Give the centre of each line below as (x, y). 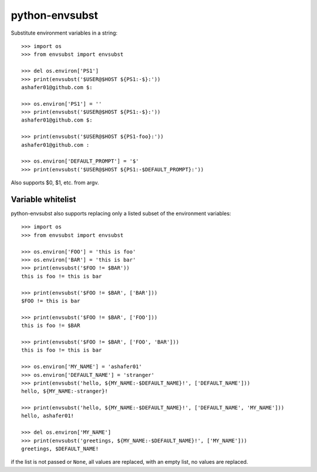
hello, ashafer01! (48, 416)
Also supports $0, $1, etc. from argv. (55, 183)
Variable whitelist (43, 199)
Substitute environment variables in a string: (64, 33)
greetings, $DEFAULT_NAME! (60, 449)
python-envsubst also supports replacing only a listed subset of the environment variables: (121, 214)
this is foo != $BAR (51, 326)
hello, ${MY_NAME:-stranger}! (65, 391)
